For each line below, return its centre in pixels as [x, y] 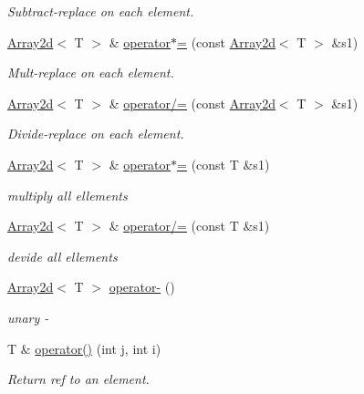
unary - [28, 317]
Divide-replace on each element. [96, 134]
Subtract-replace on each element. [101, 11]
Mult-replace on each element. [91, 73]
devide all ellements [62, 256]
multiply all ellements [68, 195]
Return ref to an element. [78, 379]
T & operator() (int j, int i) [84, 348]
